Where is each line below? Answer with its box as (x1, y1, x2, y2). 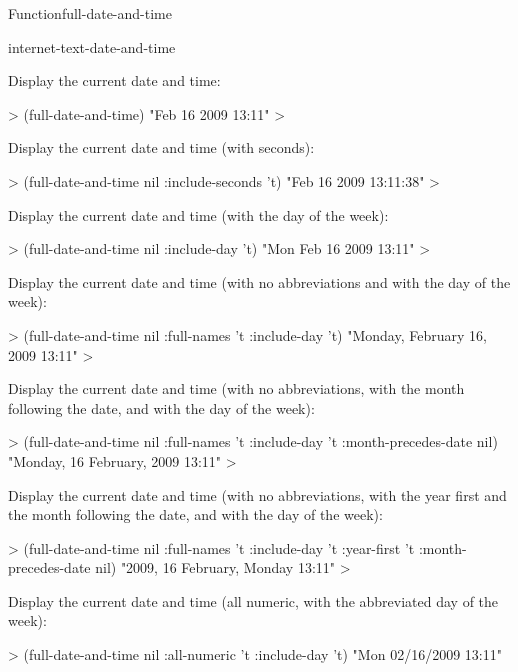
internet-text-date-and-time (8, 36, 176, 57)
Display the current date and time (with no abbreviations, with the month (8, 378, 465, 399)
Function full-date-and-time (8, 3, 172, 23)
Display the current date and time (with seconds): (8, 137, 315, 158)
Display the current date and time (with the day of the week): (8, 204, 389, 225)
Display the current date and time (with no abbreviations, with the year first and (8, 484, 507, 505)
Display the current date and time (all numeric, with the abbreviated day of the (8, 590, 499, 611)
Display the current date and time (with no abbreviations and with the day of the (8, 271, 511, 292)
